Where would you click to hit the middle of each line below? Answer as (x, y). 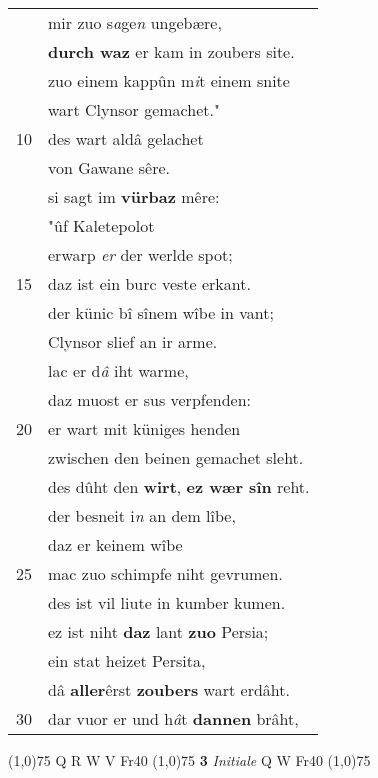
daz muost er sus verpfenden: (150, 399)
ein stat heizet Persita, (127, 660)
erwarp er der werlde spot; (140, 254)
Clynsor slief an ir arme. (133, 341)
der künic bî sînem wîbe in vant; (161, 312)
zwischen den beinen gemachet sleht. (176, 457)
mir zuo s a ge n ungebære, (135, 22)
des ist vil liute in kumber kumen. (167, 602)
